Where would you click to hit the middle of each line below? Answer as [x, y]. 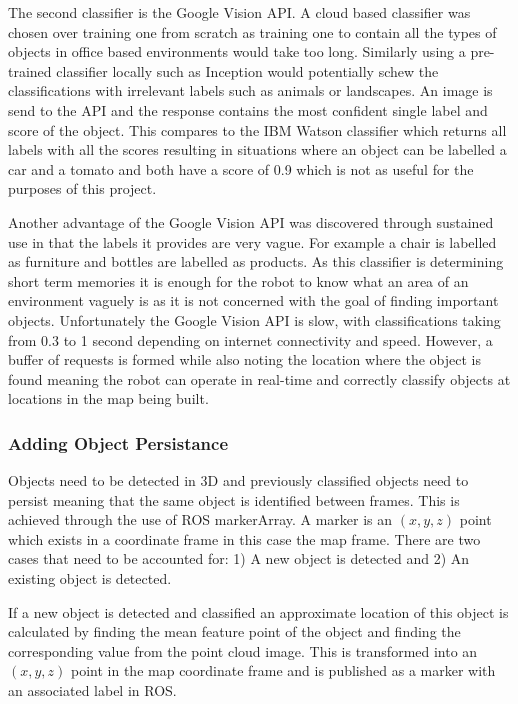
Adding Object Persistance [118, 442]
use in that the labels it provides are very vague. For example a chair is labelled [252, 241]
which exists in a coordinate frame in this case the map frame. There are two [244, 538]
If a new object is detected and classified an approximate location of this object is [258, 611]
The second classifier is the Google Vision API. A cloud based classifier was [239, 12]
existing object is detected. [90, 578]
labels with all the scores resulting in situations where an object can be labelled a [257, 149]
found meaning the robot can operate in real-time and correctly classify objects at [259, 378]
